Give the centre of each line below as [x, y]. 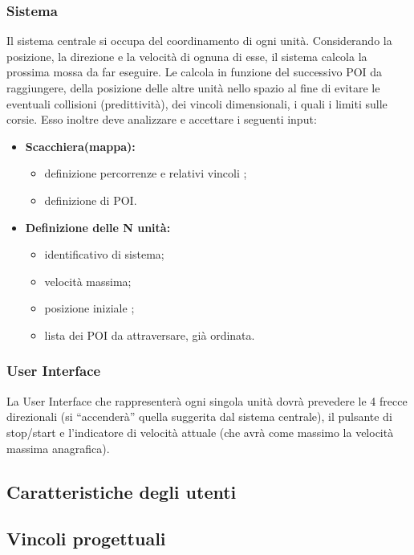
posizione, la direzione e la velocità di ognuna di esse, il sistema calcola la [187, 56]
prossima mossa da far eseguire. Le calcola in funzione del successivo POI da [195, 72]
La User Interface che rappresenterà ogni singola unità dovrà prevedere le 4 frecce [207, 400]
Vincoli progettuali [86, 539]
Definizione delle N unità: [98, 227]
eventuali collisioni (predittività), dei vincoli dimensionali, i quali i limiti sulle [197, 103]
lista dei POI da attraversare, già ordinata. [150, 335]
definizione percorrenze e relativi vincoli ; [146, 173]
